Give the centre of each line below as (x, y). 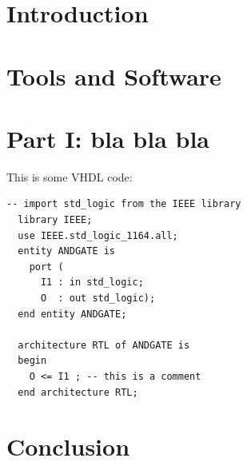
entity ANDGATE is (67, 251)
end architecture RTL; (78, 392)
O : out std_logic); (98, 299)
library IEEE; (55, 220)
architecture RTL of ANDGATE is (104, 345)
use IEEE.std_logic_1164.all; (98, 235)
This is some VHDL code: (70, 176)
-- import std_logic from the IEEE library (124, 204)
